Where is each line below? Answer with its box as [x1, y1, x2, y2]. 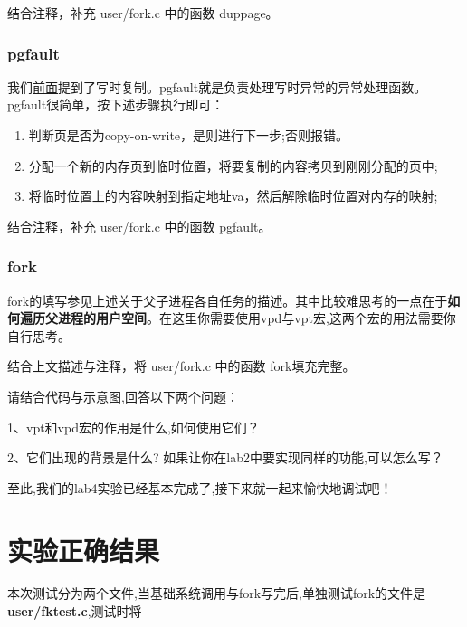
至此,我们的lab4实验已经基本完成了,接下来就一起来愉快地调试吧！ [7, 478, 393, 497]
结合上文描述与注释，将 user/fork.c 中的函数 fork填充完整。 [7, 356, 356, 375]
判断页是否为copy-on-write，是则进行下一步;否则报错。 [28, 126, 348, 144]
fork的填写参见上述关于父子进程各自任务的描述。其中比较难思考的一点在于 [7, 290, 448, 309]
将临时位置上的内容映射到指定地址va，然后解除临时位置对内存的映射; [28, 186, 438, 205]
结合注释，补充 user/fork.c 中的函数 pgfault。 [7, 216, 272, 235]
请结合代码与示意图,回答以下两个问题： [7, 386, 239, 405]
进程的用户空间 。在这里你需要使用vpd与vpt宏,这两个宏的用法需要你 [57, 309, 456, 328]
